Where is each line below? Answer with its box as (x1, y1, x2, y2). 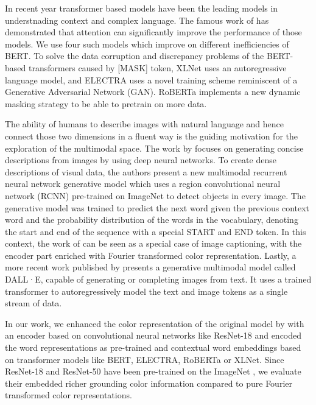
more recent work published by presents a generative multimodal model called (5, 261, 296, 273)
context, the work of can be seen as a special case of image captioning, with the (5, 237, 302, 250)
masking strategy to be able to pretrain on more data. (5, 97, 207, 110)
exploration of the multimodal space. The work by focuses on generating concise (5, 141, 304, 154)
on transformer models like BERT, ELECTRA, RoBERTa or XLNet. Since (5, 353, 284, 365)
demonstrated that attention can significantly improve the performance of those (5, 26, 302, 38)
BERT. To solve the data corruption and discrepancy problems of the (5, 49, 264, 62)
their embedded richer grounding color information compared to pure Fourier (5, 376, 292, 389)
